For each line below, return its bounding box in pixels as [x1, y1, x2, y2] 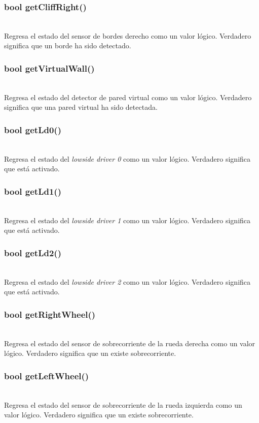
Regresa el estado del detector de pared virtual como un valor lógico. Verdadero [4, 92, 252, 102]
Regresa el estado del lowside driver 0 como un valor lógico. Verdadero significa [4, 153, 251, 164]
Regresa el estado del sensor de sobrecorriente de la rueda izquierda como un [4, 399, 242, 410]
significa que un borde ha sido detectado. [4, 40, 131, 51]
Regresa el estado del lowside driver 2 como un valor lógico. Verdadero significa [4, 276, 251, 287]
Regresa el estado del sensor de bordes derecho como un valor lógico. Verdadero [4, 30, 251, 41]
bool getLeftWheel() [4, 369, 89, 382]
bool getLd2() [4, 246, 61, 259]
